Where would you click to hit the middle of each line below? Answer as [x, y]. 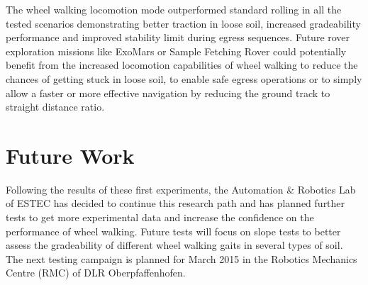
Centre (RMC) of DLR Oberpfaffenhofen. [96, 273]
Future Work [70, 155]
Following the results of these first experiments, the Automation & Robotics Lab [181, 189]
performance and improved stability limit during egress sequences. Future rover [178, 37]
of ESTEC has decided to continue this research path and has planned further [175, 203]
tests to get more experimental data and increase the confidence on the [160, 217]
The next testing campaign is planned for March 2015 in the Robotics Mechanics [182, 258]
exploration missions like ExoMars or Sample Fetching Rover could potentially [176, 51]
